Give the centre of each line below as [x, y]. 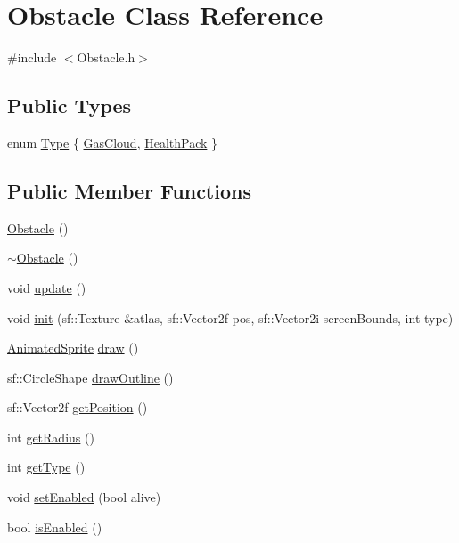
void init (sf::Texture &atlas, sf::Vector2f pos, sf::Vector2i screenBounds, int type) [230, 317]
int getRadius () [51, 437]
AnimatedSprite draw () [73, 348]
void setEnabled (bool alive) [84, 497]
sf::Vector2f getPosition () [78, 407]
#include [32, 57]
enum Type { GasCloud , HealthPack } [113, 142]
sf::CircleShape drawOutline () [90, 377]
